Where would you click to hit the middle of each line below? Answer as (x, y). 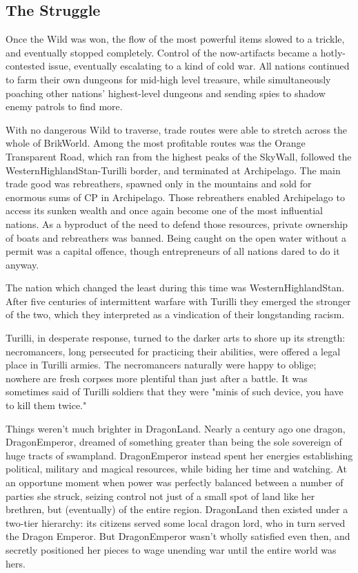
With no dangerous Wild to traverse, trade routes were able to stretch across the (177, 129)
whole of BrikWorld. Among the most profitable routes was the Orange (156, 143)
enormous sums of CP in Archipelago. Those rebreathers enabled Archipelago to (175, 197)
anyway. (22, 264)
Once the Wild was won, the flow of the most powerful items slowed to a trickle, (175, 39)
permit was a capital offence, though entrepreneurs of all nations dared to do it (173, 251)
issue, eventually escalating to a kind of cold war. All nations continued (199, 66)
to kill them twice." (46, 405)
